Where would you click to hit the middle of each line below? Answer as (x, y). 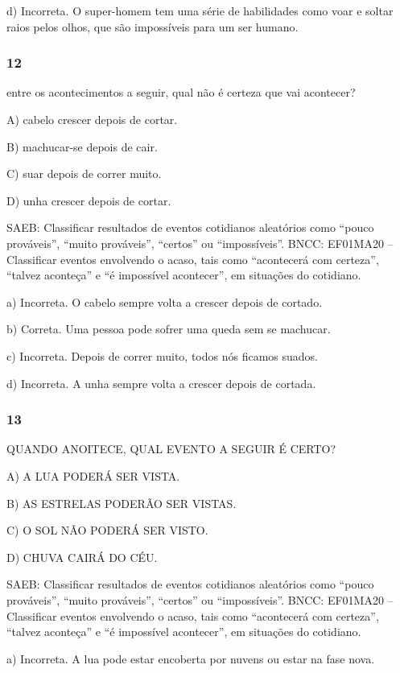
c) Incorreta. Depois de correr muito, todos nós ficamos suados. (162, 355)
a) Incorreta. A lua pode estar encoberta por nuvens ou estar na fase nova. (191, 658)
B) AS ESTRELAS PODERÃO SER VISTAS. (122, 503)
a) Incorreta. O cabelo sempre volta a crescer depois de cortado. (165, 301)
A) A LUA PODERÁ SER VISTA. (93, 475)
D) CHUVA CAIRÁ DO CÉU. (82, 557)
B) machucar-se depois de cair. (82, 146)
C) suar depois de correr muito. (84, 173)
